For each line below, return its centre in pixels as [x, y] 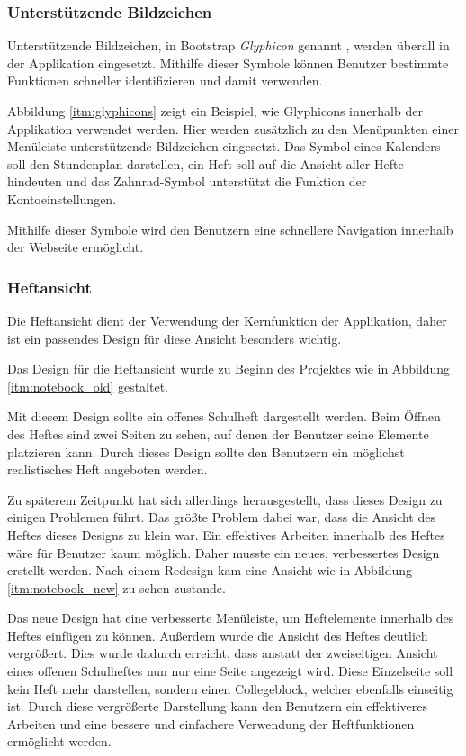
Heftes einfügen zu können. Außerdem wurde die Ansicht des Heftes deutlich [218, 635]
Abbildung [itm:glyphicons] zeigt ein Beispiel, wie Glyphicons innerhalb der [215, 111]
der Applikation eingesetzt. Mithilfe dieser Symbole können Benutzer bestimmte [228, 63]
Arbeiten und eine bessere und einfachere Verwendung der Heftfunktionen [211, 723]
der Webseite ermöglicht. [76, 247]
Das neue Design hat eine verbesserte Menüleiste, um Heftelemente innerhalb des [231, 618]
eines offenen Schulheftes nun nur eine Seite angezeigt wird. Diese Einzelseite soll [230, 671]
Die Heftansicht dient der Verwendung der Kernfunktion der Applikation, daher [227, 320]
